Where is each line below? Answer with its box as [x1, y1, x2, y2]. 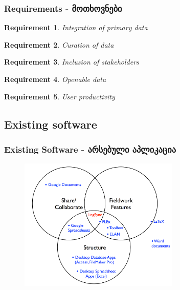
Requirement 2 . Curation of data [4, 39, 114, 50]
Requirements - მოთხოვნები [4, 2, 122, 14]
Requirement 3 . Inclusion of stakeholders [4, 56, 139, 67]
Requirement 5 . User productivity [4, 91, 115, 101]
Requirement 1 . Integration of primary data [4, 22, 148, 33]
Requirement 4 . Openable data [4, 74, 106, 84]
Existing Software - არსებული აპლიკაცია [4, 142, 176, 155]
